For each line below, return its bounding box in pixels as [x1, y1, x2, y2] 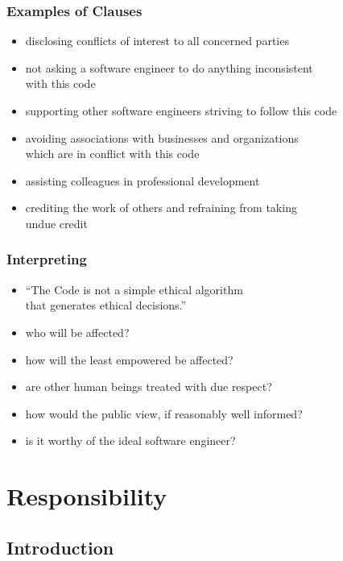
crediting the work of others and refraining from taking [25, 199, 297, 216]
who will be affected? [25, 323, 130, 340]
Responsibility [6, 480, 167, 513]
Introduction [6, 534, 114, 559]
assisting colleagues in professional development [25, 172, 260, 189]
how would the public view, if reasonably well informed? [25, 405, 303, 422]
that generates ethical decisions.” [25, 297, 187, 314]
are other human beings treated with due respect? [25, 378, 272, 395]
